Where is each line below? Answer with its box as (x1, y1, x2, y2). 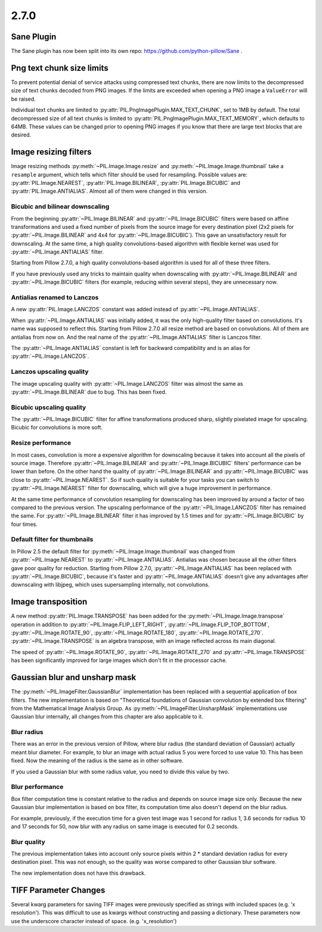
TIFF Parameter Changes (11, 885, 106, 895)
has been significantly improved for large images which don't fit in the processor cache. (11, 657, 227, 664)
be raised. (11, 95, 36, 103)
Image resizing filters (11, 147, 92, 157)
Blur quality (11, 838, 46, 846)
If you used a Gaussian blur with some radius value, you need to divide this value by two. (11, 768, 230, 775)
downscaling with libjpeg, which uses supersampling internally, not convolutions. (11, 581, 210, 589)
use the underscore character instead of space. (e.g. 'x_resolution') (11, 917, 177, 924)
